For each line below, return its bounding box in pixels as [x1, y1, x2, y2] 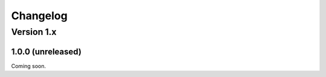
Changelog [11, 9, 68, 22]
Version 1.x [11, 26, 57, 37]
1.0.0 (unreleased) [11, 46, 81, 57]
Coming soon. [11, 62, 46, 69]
